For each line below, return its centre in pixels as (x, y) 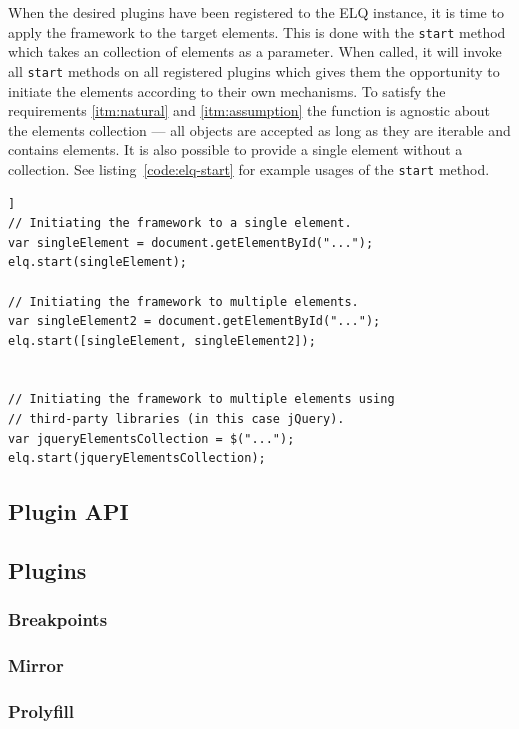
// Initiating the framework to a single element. (180, 223)
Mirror (36, 665)
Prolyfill (41, 711)
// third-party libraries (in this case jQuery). (176, 419)
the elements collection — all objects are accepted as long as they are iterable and (259, 129)
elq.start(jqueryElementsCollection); (137, 458)
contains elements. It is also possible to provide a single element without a (235, 149)
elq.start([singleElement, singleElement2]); (162, 340)
